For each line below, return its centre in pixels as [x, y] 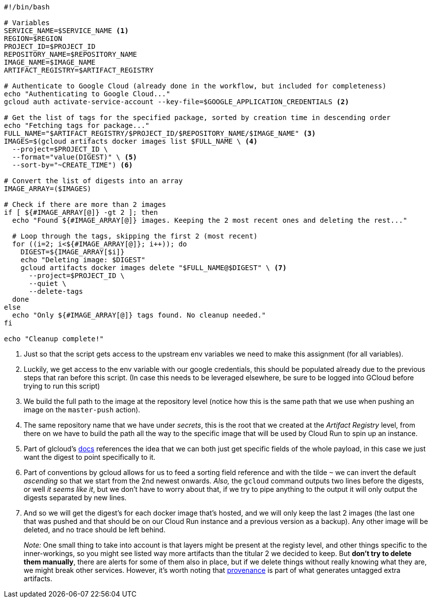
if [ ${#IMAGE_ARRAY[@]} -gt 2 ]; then [81, 212]
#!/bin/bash [27, 7]
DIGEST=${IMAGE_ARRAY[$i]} [72, 252]
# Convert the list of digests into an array [93, 181]
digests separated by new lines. [75, 498]
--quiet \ [48, 283]
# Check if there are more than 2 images [85, 204]
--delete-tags [56, 291]
